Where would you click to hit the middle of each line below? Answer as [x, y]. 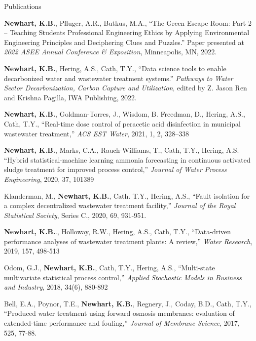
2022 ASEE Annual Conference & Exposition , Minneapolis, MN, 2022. [110, 52]
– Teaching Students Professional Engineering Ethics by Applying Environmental [127, 32]
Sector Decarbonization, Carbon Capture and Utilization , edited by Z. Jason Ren [126, 88]
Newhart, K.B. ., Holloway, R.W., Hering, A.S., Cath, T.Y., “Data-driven [118, 232]
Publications [23, 6]
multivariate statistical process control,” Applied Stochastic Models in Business [123, 277]
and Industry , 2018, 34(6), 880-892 [56, 287]
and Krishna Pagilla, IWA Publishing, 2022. [70, 97]
